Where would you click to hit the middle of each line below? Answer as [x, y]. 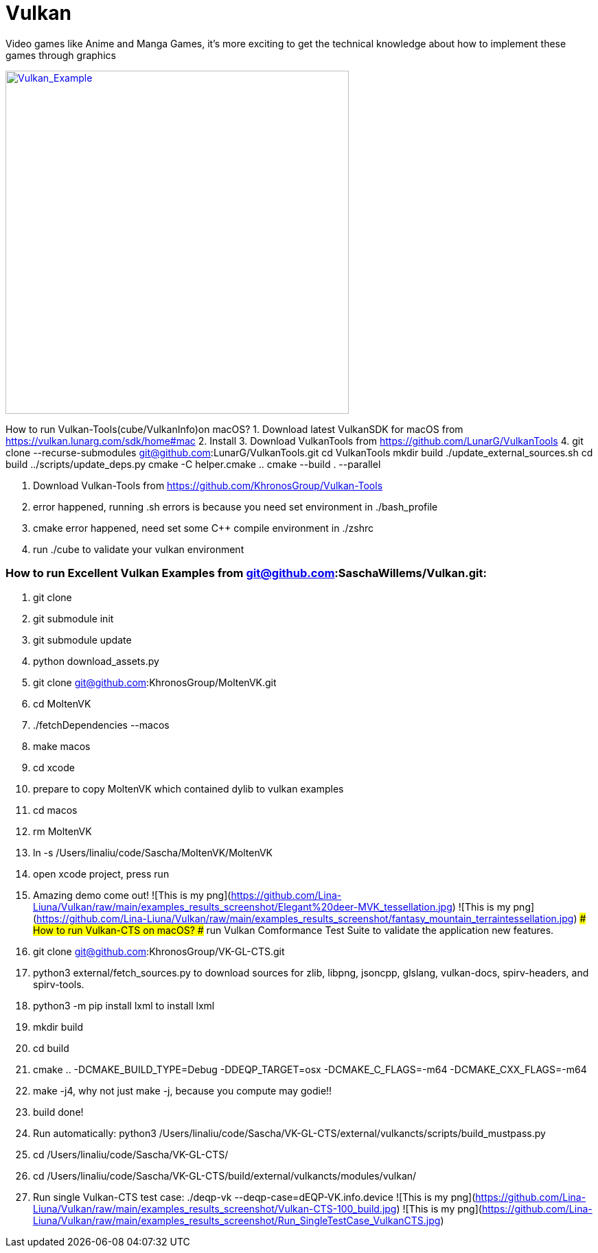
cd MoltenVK [62, 703]
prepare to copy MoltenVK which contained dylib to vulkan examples [188, 788]
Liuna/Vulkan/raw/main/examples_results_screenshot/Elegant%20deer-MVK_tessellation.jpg [243, 906]
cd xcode [54, 767]
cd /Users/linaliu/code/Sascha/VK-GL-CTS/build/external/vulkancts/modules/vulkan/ [225, 1175]
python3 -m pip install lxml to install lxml [124, 1005]
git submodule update [82, 640]
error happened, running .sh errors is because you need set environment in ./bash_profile [235, 506]
